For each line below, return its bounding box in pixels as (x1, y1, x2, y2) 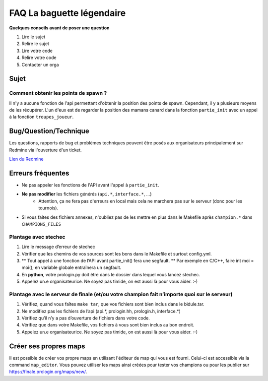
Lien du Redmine (9, 156, 44, 162)
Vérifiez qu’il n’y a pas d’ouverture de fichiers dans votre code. (21, 315, 150, 321)
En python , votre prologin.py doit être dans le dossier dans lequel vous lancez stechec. (21, 271, 201, 277)
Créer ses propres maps (9, 342, 85, 350)
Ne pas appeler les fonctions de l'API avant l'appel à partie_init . (21, 182, 159, 188)
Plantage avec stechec (9, 233, 66, 240)
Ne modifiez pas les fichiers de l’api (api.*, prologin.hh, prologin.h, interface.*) (21, 308, 181, 314)
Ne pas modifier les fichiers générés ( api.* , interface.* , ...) (21, 191, 152, 197)
